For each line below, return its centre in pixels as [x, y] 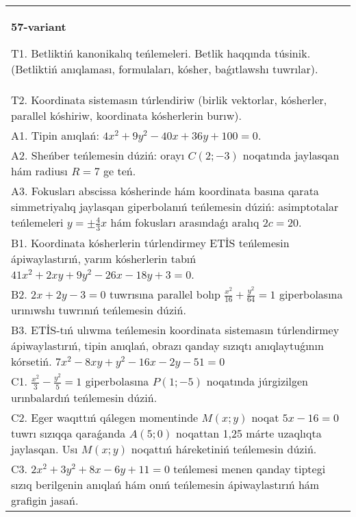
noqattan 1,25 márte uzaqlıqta [249, 433]
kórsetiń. [31, 362]
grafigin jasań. [45, 500]
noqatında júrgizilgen [257, 381]
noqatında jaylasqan [291, 155]
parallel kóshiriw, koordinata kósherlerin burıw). [126, 115]
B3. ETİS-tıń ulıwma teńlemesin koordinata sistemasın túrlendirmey [175, 330]
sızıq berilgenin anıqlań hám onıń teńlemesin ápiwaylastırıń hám [165, 484]
